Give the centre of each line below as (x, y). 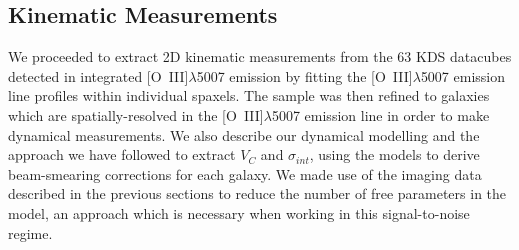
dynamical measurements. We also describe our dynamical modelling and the (244, 134)
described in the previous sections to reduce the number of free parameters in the (257, 193)
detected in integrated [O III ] (98, 75)
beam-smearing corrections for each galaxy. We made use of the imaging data (245, 173)
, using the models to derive (394, 154)
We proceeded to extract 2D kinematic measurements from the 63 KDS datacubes (260, 56)
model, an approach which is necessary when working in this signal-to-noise (239, 212)
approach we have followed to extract (122, 154)
